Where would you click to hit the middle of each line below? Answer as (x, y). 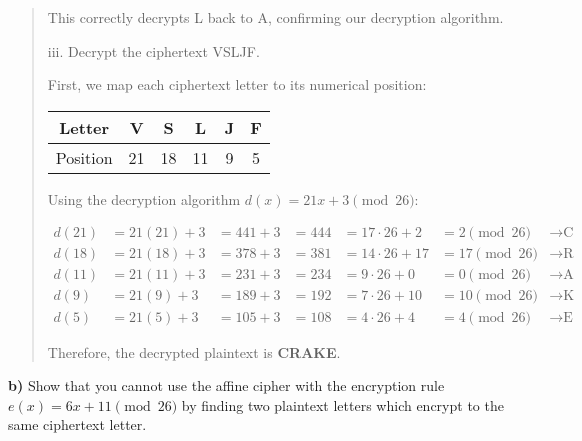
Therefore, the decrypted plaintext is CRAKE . (194, 351)
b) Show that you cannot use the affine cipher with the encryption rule (226, 385)
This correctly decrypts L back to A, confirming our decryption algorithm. (275, 17)
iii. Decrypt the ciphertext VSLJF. (153, 50)
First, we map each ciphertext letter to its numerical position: (237, 84)
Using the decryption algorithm (144, 198)
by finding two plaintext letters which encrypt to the (342, 404)
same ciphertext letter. (77, 424)
